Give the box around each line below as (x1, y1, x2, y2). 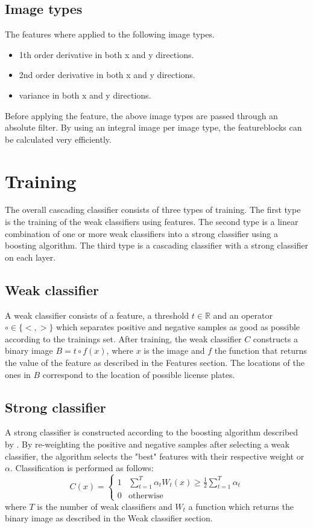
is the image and (144, 344, 205, 357)
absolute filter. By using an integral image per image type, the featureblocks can (5, 121, 302, 134)
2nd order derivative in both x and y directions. (19, 68, 195, 81)
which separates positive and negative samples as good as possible (56, 321, 300, 333)
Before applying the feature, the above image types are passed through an (5, 109, 278, 122)
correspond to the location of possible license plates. (42, 368, 235, 380)
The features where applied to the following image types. (5, 28, 215, 41)
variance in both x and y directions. (19, 88, 151, 101)
